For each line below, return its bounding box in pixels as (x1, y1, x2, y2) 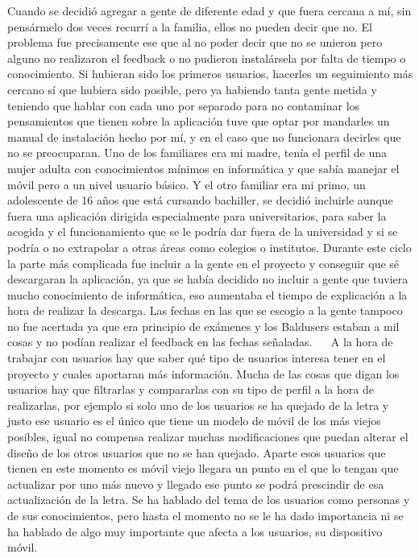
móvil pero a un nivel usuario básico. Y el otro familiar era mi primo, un (7, 176, 366, 192)
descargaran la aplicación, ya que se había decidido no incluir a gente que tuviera (7, 271, 409, 287)
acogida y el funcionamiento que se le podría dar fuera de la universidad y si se (7, 223, 398, 240)
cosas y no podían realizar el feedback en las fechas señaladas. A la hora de (7, 333, 393, 350)
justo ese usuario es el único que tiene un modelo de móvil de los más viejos (7, 412, 381, 429)
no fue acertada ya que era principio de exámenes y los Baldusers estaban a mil (7, 317, 400, 334)
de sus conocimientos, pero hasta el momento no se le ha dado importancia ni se (7, 507, 404, 523)
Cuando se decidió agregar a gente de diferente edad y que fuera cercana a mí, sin (7, 2, 412, 19)
